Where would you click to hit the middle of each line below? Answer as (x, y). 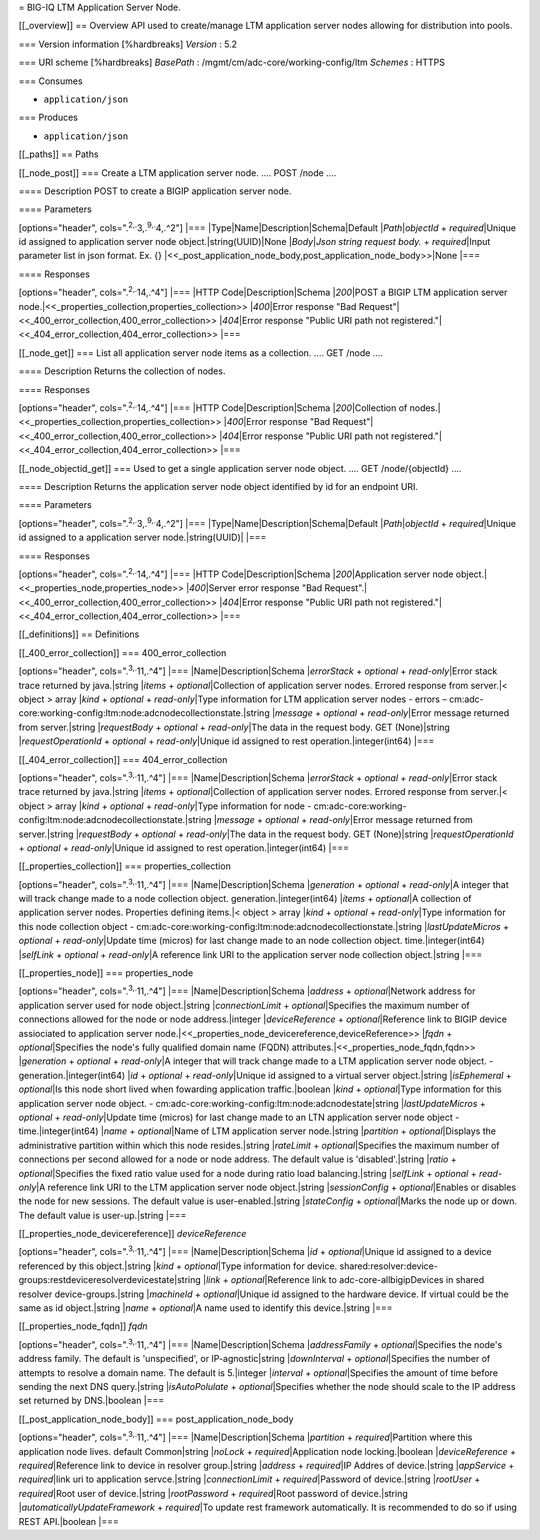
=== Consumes (51, 81)
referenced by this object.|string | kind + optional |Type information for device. (178, 1266)
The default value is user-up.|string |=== (102, 1215)
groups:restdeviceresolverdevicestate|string (110, 1280)
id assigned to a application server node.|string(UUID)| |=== (142, 537)
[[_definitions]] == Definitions (79, 634)
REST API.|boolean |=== (68, 1521)
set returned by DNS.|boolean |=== (91, 1401)
